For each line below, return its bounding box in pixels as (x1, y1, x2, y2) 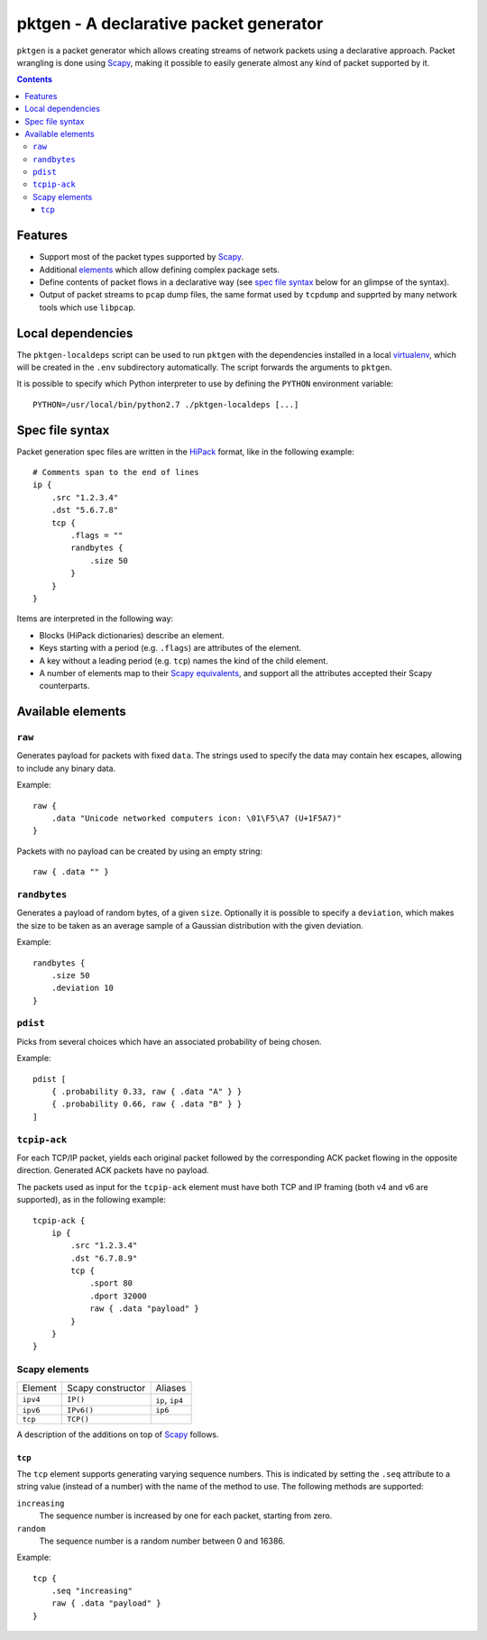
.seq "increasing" (51, 1586, 133, 1596)
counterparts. (39, 681, 90, 692)
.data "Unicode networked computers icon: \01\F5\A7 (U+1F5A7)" (51, 813, 342, 824)
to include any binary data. (16, 763, 116, 774)
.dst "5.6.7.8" (51, 505, 119, 516)
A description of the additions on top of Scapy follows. (16, 1429, 220, 1440)
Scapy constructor (67, 1381, 146, 1394)
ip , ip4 (155, 1393, 184, 1406)
